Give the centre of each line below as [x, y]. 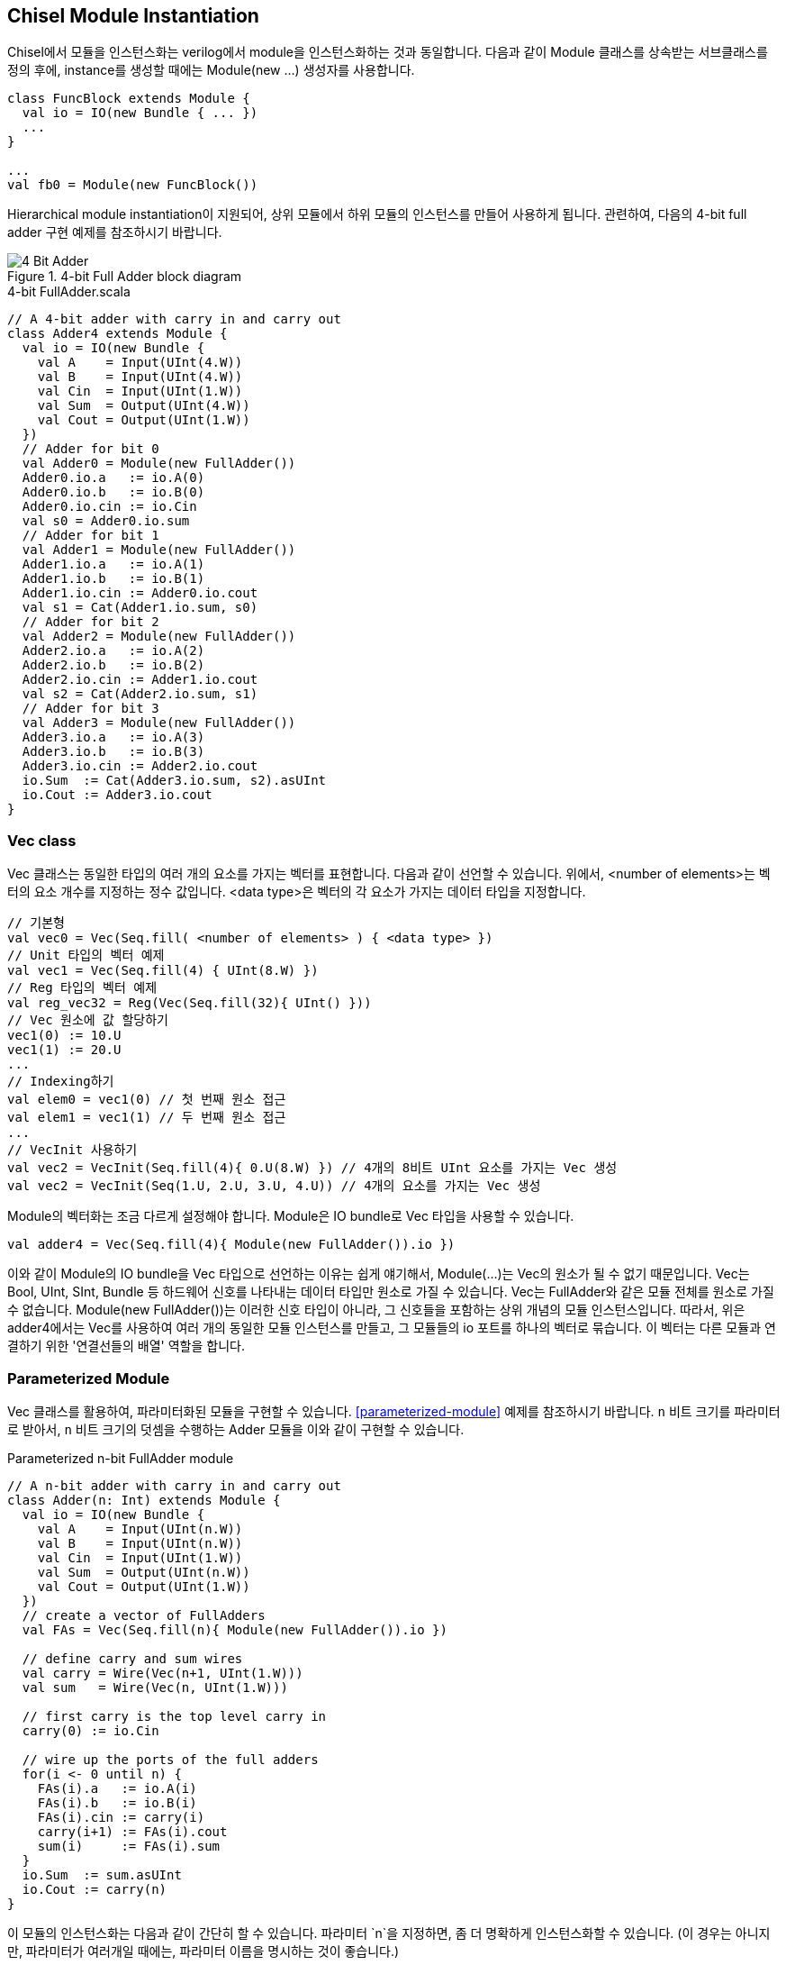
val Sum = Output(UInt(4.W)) [144, 406]
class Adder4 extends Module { [117, 334]
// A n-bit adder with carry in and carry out [174, 1485]
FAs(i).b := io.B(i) [117, 1802]
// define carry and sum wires [132, 1658]
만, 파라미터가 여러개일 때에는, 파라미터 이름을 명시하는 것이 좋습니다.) [203, 1951]
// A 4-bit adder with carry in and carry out [174, 319]
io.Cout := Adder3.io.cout [117, 795]
